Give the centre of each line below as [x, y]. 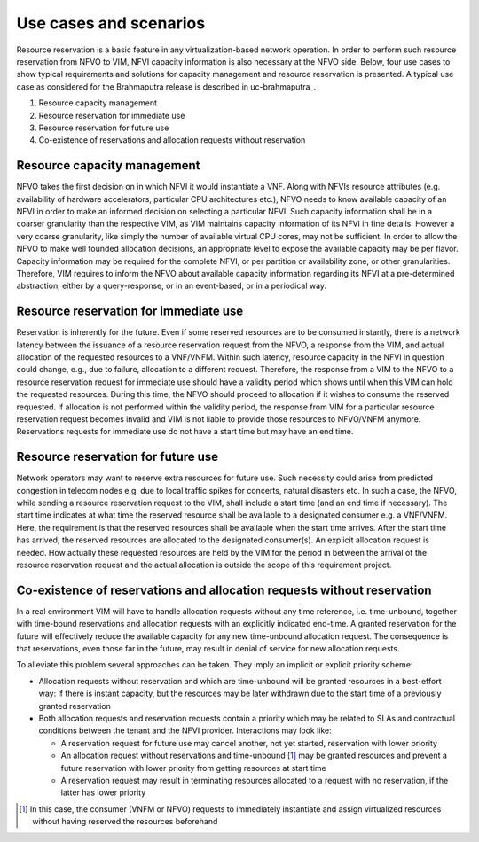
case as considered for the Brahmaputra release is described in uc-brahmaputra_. [166, 86]
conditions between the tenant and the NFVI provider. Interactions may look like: [185, 730]
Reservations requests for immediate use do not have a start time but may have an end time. [185, 432]
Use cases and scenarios [111, 23]
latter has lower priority [103, 792]
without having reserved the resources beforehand [125, 822]
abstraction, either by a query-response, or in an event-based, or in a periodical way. [172, 286]
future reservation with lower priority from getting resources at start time [194, 768]
